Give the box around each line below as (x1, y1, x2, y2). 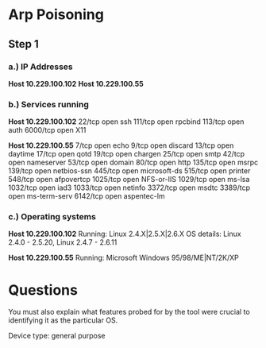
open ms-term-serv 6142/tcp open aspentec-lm (8, 191, 165, 201)
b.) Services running (8, 99, 90, 110)
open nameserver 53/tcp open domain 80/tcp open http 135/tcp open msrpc (8, 157, 259, 168)
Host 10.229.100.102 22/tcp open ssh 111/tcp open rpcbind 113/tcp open (8, 117, 245, 126)
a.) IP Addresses (8, 61, 73, 72)
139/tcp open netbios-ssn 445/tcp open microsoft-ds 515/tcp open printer (8, 166, 251, 176)
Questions (8, 280, 78, 299)
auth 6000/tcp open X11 (8, 126, 87, 135)
